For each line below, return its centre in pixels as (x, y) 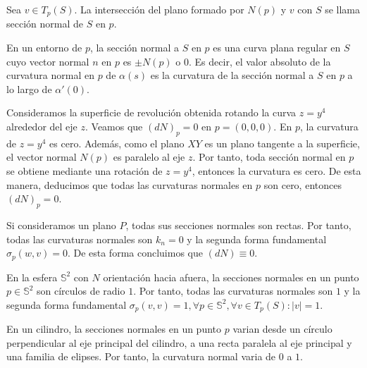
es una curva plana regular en (277, 48)
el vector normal (42, 157)
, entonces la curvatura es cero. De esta (276, 171)
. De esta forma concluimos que (135, 253)
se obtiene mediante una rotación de (85, 171)
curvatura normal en (50, 75)
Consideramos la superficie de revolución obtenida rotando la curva (151, 112)
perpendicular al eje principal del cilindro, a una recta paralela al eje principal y (179, 342)
